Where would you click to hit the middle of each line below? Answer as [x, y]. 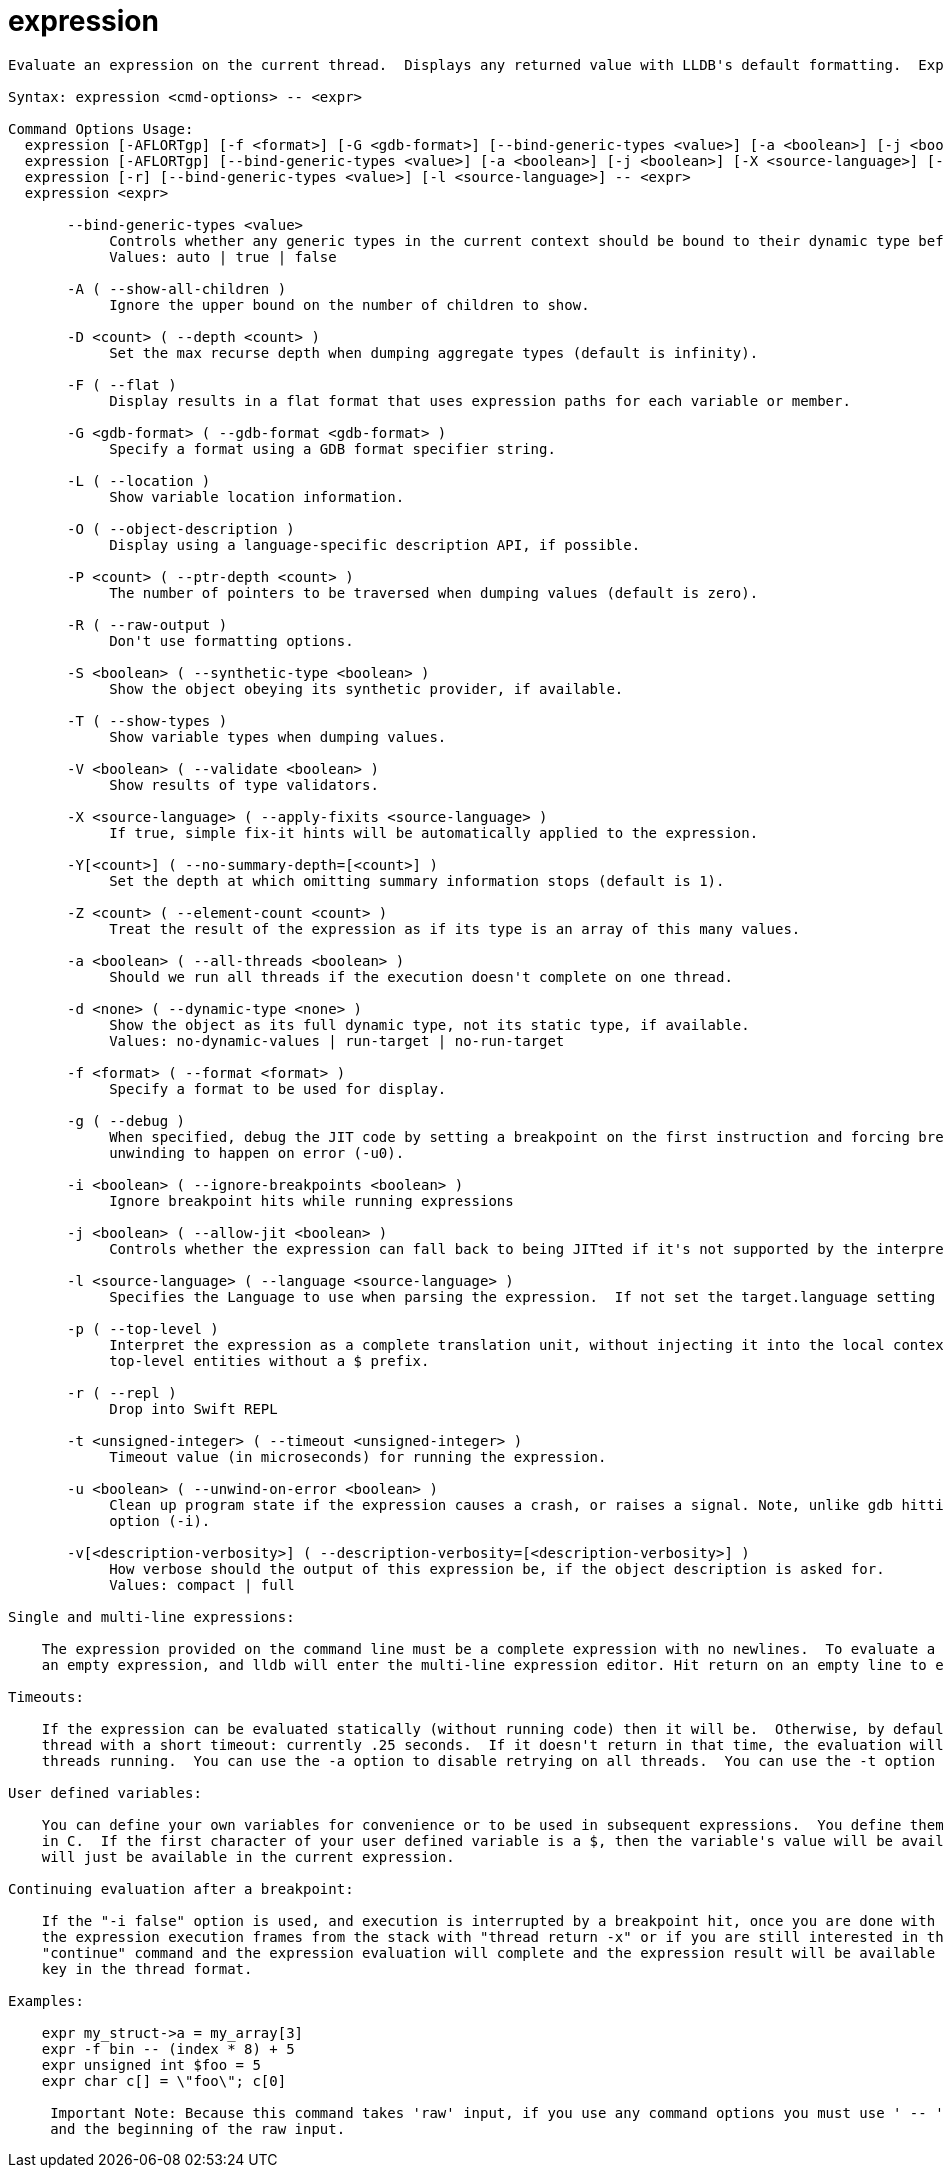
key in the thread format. [147, 1968]
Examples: [46, 2000]
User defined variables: [105, 1792]
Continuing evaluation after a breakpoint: [181, 1888]
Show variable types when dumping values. [278, 736]
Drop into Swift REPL [193, 1408]
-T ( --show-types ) [147, 720]
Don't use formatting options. [231, 640]
